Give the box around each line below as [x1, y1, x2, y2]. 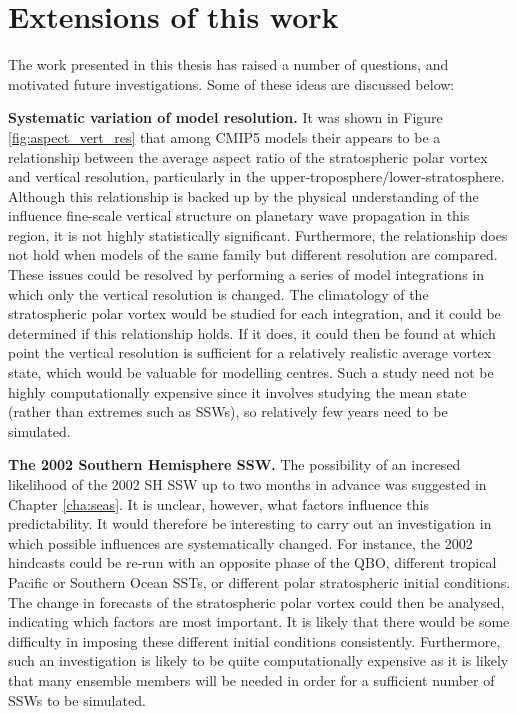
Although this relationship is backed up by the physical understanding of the [8, 185, 479, 206]
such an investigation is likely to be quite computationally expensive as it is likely [8, 650, 509, 671]
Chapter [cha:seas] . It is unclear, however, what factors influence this [8, 493, 429, 514]
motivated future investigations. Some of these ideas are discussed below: [8, 73, 455, 94]
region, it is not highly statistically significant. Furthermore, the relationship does [8, 224, 508, 245]
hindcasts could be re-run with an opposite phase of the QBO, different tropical [8, 552, 497, 573]
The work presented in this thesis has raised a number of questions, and [8, 54, 449, 75]
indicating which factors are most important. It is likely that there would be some [8, 611, 510, 632]
